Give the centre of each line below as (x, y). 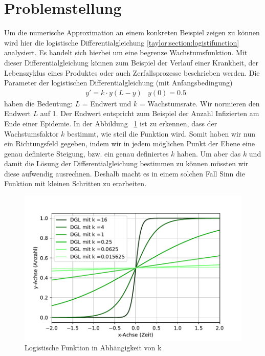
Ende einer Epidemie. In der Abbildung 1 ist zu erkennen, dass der (111, 123)
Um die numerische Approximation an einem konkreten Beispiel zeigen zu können (132, 32)
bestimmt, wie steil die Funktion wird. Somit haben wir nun (161, 133)
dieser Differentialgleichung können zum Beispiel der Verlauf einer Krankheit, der (131, 62)
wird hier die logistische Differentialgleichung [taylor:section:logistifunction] (122, 42)
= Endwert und (107, 103)
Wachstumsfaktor (31, 133)
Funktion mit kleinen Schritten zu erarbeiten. (75, 183)
